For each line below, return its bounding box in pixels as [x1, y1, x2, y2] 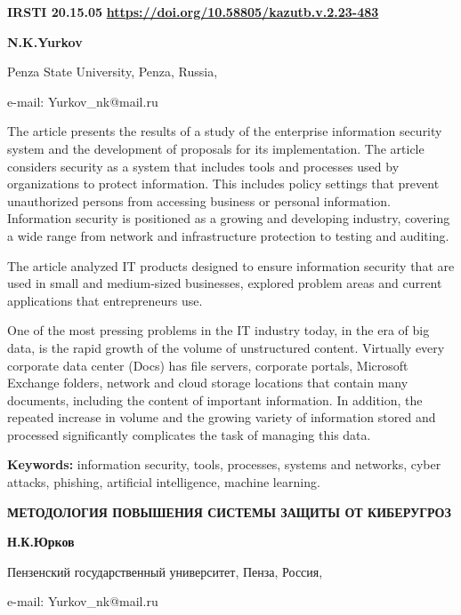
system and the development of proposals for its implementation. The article [7, 139, 425, 157]
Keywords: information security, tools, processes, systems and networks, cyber [7, 455, 441, 474]
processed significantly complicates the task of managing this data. [7, 425, 371, 443]
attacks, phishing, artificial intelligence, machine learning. [7, 473, 320, 491]
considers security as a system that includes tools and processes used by [7, 156, 400, 175]
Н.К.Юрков [7, 532, 75, 551]
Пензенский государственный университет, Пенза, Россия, [7, 562, 323, 580]
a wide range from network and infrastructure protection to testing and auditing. [7, 226, 449, 244]
